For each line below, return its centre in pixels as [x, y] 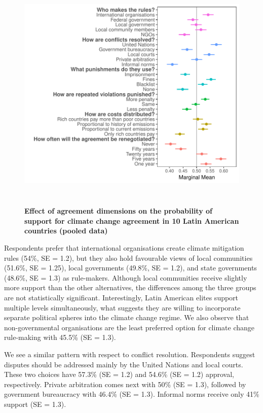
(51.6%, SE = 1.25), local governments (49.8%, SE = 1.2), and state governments [130, 268]
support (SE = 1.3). [35, 404]
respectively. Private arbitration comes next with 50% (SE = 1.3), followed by [125, 384]
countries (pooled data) [66, 231]
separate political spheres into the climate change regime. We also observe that [127, 317]
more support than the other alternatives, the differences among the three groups [130, 287]
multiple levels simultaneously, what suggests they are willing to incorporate [122, 307]
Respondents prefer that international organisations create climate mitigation [124, 248]
